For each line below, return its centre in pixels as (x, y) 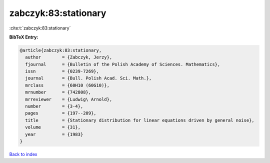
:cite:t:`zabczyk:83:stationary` (40, 28)
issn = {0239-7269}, (62, 71)
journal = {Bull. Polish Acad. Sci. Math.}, (88, 78)
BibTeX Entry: (24, 37)
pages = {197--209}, (61, 113)
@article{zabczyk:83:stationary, (61, 50)
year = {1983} (54, 134)
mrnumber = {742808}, (58, 92)
